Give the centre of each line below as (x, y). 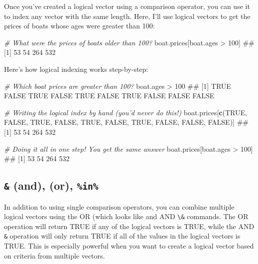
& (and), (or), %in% (51, 185)
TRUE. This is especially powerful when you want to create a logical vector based (129, 246)
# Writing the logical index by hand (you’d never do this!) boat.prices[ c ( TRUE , (126, 112)
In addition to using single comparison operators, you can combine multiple (119, 206)
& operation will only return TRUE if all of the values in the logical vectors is (122, 236)
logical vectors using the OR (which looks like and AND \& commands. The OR (126, 216)
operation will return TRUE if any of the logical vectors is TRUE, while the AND (129, 226)
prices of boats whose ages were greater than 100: (79, 26)
